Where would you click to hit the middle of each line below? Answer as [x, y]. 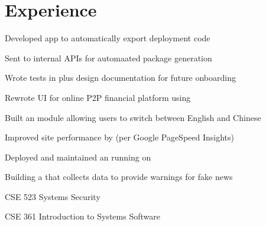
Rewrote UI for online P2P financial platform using [98, 97]
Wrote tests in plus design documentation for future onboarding [120, 78]
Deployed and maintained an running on [78, 157]
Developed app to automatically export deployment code [108, 38]
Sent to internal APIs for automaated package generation [108, 58]
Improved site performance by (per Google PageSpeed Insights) [120, 137]
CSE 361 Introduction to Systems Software [82, 216]
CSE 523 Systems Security [53, 196]
